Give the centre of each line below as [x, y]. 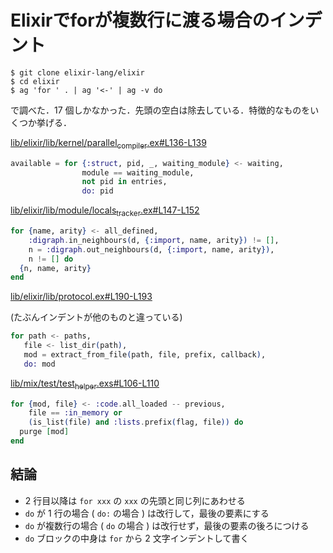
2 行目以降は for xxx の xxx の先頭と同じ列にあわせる [135, 500]
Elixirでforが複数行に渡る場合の [140, 20]
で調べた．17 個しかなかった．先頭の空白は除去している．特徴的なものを [160, 110]
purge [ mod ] [44, 432]
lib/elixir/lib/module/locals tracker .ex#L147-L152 [105, 211]
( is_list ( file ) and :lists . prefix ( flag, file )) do [136, 422]
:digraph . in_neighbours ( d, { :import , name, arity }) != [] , [154, 240]
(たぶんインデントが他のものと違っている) [96, 317]
